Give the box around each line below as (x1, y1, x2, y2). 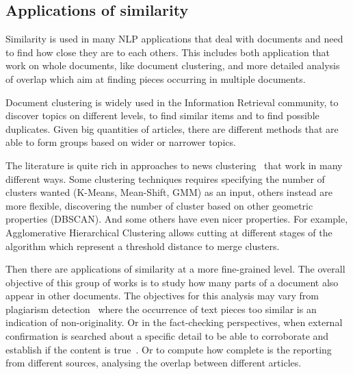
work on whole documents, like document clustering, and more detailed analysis (5, 58, 340, 73)
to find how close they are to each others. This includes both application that (5, 45, 330, 59)
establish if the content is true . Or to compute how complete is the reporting (5, 342, 332, 356)
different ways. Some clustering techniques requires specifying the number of (5, 171, 325, 186)
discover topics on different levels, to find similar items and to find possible (5, 108, 319, 123)
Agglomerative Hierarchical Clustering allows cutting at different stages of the (5, 225, 332, 239)
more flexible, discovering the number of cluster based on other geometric (5, 198, 313, 212)
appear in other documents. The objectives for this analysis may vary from (5, 288, 319, 303)
